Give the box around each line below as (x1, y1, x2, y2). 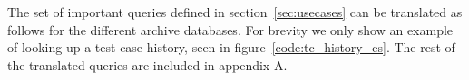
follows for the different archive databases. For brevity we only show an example (7, 20, 454, 39)
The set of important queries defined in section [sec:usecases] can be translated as (7, 3, 463, 21)
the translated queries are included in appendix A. (7, 55, 288, 74)
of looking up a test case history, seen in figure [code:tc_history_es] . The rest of (7, 38, 455, 57)
